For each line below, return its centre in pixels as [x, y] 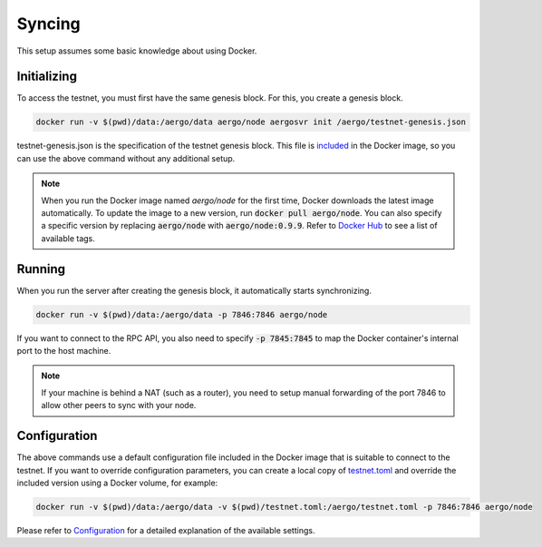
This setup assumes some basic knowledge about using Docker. [137, 51]
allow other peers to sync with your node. [119, 405]
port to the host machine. [64, 351]
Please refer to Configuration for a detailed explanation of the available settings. [166, 530]
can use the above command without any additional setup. [126, 158]
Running [41, 269]
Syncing [48, 24]
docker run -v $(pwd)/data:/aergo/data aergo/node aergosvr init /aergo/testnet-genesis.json [251, 122]
